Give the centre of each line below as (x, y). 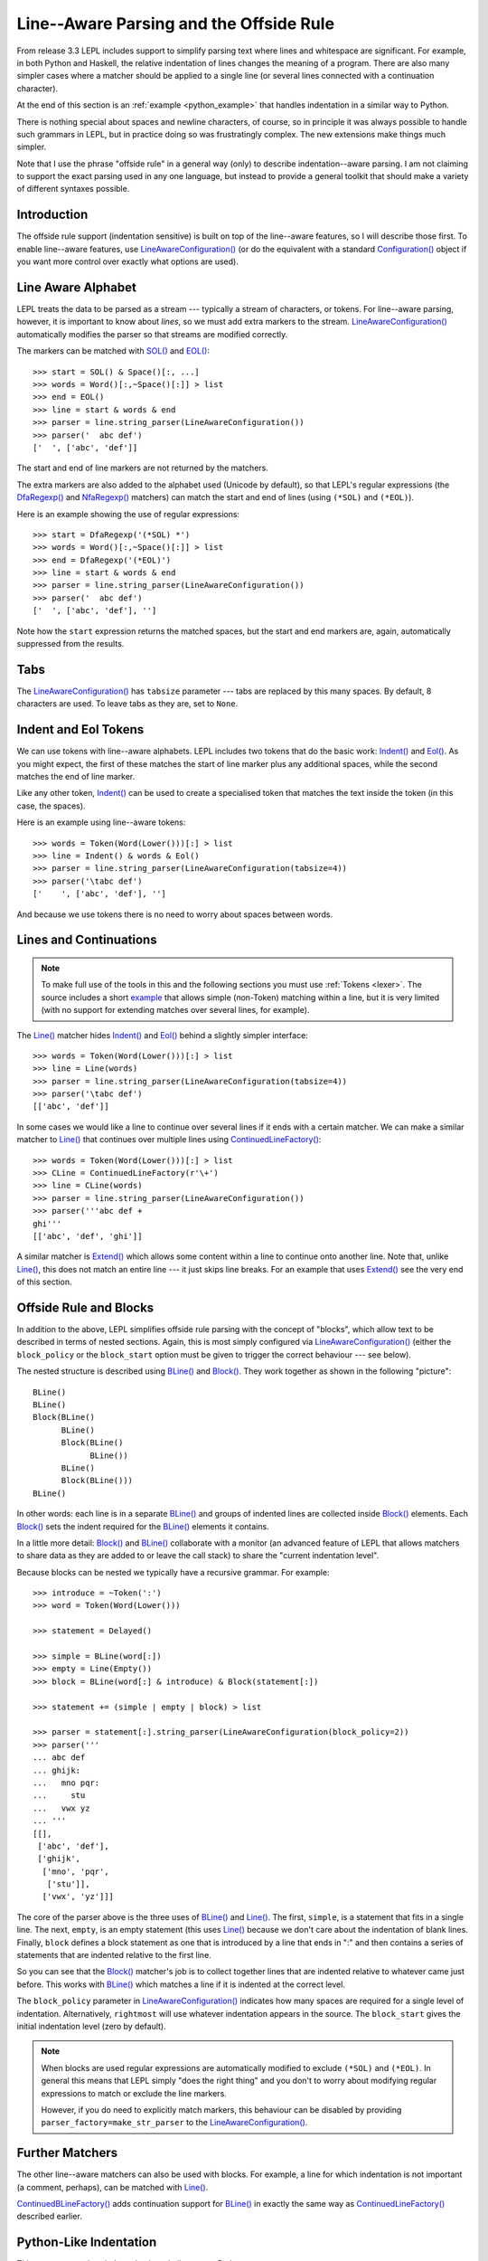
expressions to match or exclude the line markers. (134, 2093)
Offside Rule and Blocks (85, 1307)
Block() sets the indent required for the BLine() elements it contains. (143, 1526)
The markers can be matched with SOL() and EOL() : (113, 351)
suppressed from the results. (70, 644)
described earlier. (50, 2217)
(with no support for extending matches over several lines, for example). (175, 1010)
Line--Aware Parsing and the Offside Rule (175, 24)
